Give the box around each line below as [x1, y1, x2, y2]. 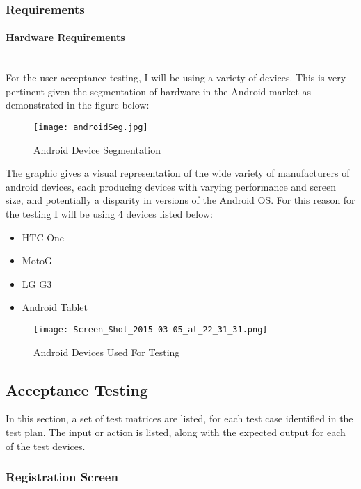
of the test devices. [6, 438, 86, 453]
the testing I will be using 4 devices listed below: [6, 207, 213, 221]
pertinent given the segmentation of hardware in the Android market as [6, 83, 312, 98]
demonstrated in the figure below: [6, 97, 150, 112]
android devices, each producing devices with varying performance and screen [6, 179, 336, 193]
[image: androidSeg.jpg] [33, 122, 148, 133]
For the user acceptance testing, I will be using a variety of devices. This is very [6, 70, 346, 85]
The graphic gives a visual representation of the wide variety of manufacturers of [6, 166, 350, 180]
